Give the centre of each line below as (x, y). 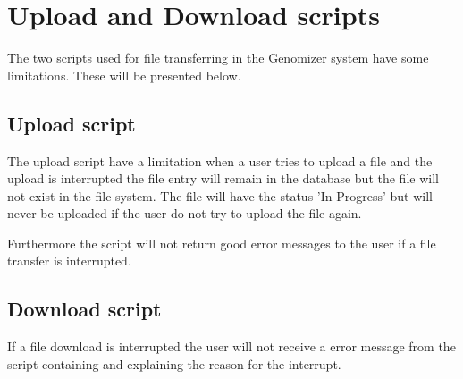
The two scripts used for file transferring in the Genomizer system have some (218, 58)
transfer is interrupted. (69, 261)
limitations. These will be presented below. (124, 75)
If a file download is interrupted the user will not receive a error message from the (231, 346)
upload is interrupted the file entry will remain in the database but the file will (223, 178)
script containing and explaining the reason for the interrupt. (174, 363)
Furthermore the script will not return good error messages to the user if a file (222, 243)
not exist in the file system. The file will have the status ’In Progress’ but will (220, 195)
